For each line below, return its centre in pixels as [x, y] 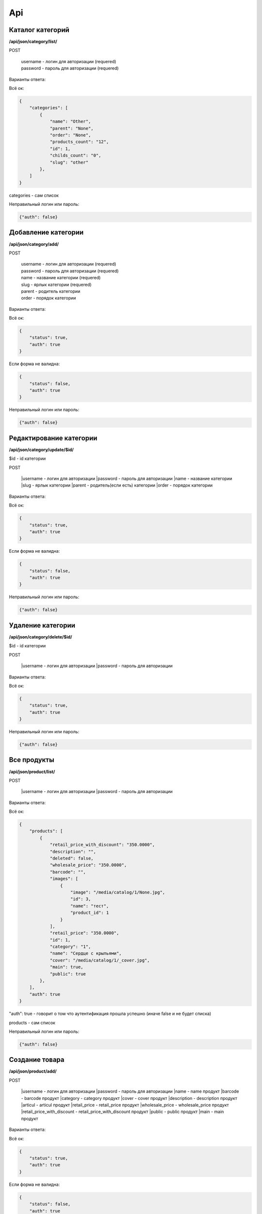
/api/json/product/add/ [33, 1071]
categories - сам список [34, 195]
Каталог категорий [39, 30]
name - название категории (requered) [61, 278]
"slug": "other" [69, 162]
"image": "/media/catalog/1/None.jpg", [118, 892]
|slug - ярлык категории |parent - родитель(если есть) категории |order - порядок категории [117, 485]
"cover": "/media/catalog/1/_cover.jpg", [100, 960]
